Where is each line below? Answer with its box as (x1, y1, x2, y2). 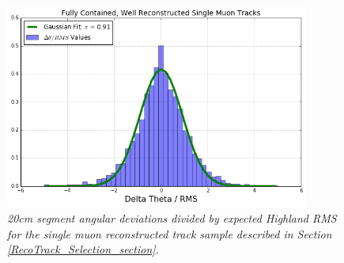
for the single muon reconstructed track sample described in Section (7, 225, 332, 242)
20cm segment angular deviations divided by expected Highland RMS (7, 210, 337, 227)
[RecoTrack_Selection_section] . (7, 241, 159, 257)
